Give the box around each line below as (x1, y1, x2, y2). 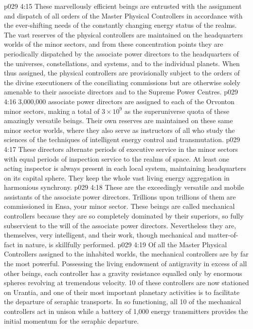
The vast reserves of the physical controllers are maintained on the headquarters (4, 29, 243, 39)
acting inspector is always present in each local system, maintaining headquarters (4, 163, 246, 173)
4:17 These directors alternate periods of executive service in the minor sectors (4, 144, 238, 154)
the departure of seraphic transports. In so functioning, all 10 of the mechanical (4, 296, 241, 307)
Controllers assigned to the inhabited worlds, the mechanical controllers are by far (4, 249, 249, 259)
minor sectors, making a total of (4, 106, 100, 116)
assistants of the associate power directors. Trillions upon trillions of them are (4, 191, 236, 201)
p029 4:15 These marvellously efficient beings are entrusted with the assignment (4, 1, 242, 11)
